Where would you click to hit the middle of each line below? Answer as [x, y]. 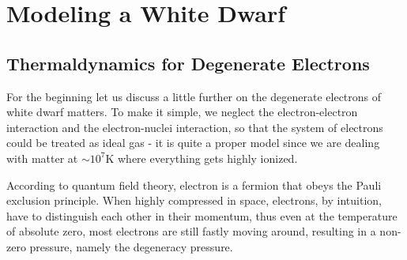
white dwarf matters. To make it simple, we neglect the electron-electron [182, 112]
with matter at [42, 158]
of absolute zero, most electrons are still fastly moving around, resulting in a [191, 231]
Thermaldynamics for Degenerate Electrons [188, 63]
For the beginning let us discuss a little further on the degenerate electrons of [194, 96]
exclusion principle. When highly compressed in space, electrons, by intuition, [194, 200]
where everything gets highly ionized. [208, 158]
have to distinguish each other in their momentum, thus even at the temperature [202, 215]
